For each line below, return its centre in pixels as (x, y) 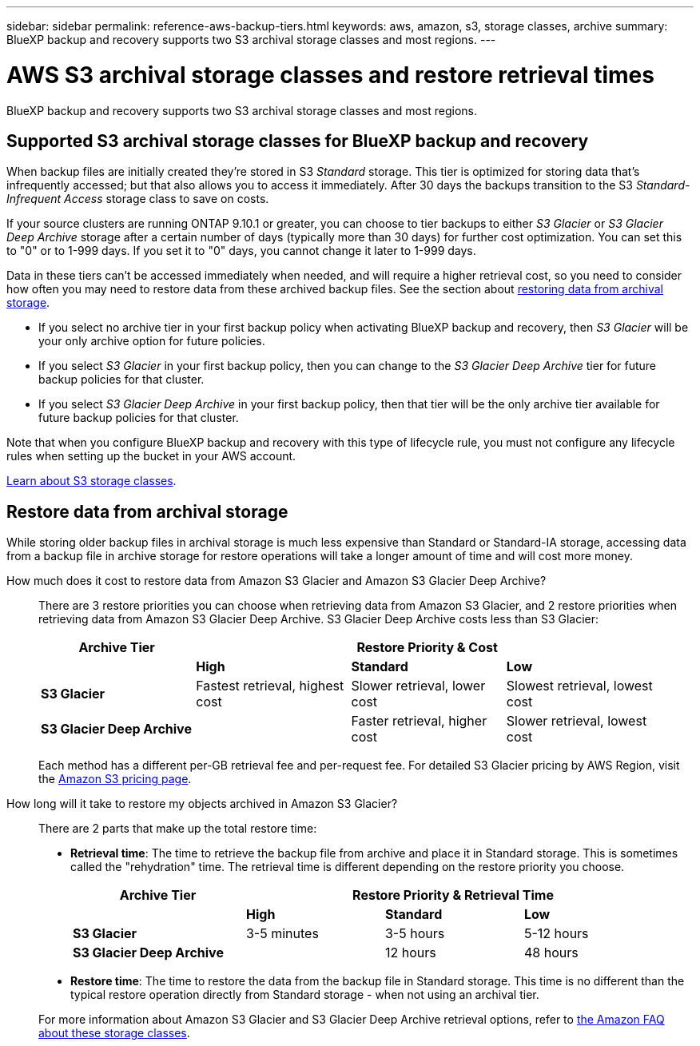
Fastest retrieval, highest (270, 686)
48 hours (551, 953)
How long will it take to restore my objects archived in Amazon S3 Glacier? (202, 804)
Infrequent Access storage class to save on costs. (138, 199)
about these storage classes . (114, 1033)
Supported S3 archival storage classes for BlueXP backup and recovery (298, 141)
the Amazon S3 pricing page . (115, 779)
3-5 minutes (282, 934)
